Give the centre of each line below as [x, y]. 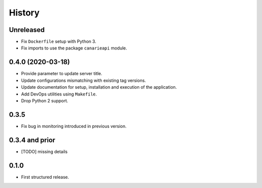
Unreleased [27, 30]
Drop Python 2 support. [45, 101]
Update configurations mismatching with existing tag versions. [83, 80]
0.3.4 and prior [32, 140]
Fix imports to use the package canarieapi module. [74, 48]
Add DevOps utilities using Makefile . [59, 94]
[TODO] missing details [44, 151]
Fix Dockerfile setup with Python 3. [59, 42]
